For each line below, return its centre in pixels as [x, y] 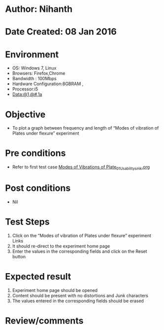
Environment [32, 54]
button [19, 256]
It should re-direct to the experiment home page [61, 246]
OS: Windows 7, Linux [34, 68]
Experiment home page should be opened [55, 290]
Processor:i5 [25, 89]
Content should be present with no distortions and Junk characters [80, 295]
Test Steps [28, 222]
